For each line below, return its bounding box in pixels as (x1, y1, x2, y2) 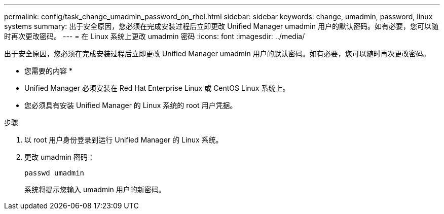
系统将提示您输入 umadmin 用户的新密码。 (24, 185, 166, 194)
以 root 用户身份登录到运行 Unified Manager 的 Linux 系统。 (24, 135, 223, 144)
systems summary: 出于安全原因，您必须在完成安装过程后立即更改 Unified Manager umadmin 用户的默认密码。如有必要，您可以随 (4, 22, 438, 30)
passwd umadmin (24, 169, 85, 177)
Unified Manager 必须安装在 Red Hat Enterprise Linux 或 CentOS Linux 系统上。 (24, 84, 290, 92)
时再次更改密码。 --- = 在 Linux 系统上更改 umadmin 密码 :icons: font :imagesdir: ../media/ (4, 32, 305, 41)
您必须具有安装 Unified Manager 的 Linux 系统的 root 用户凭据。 (24, 101, 237, 110)
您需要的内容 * (24, 66, 72, 75)
